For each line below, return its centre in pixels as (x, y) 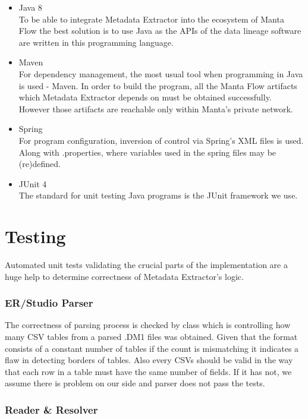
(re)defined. (40, 164)
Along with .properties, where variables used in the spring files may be (147, 152)
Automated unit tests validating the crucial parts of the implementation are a (146, 265)
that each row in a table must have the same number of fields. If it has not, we (148, 371)
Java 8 (30, 7)
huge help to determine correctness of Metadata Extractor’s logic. (124, 276)
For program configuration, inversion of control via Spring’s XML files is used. (161, 140)
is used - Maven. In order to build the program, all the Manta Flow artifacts (158, 85)
